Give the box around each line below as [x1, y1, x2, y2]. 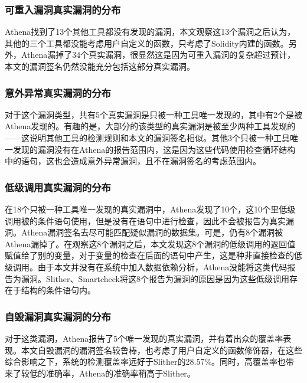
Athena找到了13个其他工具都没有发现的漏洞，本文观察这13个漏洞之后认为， [5, 25, 296, 38]
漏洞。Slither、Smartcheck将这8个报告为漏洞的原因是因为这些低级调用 [21, 272, 289, 284]
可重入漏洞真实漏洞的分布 [5, 2, 121, 17]
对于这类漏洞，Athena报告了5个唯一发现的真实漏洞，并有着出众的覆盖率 [5, 332, 283, 344]
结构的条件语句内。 [21, 284, 96, 296]
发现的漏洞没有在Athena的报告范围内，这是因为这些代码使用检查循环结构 [12, 143, 296, 155]
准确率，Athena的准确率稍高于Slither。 [45, 366, 195, 379]
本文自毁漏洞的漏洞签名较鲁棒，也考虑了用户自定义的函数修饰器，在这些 [21, 343, 302, 356]
